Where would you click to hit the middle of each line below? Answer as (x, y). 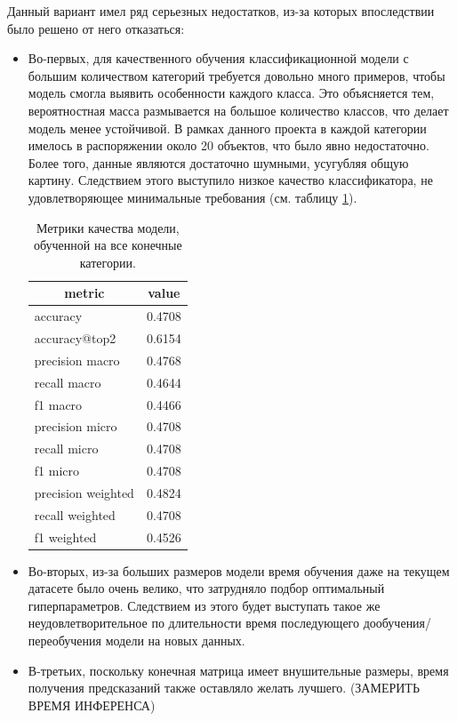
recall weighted (75, 514)
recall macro (68, 382)
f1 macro (58, 404)
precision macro (77, 360)
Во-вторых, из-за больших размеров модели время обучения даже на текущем (239, 570)
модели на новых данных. (175, 641)
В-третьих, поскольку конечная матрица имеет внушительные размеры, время (238, 670)
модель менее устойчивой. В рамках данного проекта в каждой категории (227, 128)
